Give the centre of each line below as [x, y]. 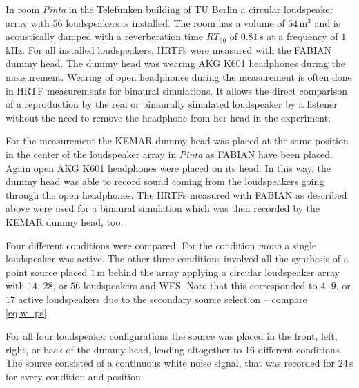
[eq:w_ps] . [28, 312]
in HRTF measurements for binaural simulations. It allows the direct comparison [176, 90]
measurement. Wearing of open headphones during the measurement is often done [179, 76]
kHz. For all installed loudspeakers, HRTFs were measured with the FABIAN [169, 49]
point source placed [47, 272]
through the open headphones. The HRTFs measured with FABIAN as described [176, 194]
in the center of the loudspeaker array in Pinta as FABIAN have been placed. [169, 154]
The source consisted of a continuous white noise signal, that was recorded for [171, 363]
